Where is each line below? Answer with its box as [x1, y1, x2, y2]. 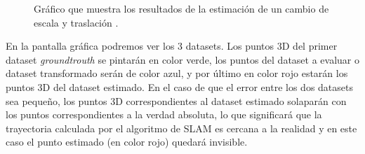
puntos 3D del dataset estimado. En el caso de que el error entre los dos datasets [6, 79, 353, 94]
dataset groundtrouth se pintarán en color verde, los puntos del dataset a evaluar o [6, 52, 360, 66]
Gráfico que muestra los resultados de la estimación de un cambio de [34, 1, 329, 15]
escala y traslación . [34, 15, 119, 29]
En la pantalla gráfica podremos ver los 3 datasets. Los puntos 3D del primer [6, 38, 338, 53]
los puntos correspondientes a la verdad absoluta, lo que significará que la [6, 107, 322, 122]
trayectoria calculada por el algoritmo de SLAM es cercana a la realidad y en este [6, 120, 357, 135]
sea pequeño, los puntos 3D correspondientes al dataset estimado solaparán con [6, 93, 347, 108]
